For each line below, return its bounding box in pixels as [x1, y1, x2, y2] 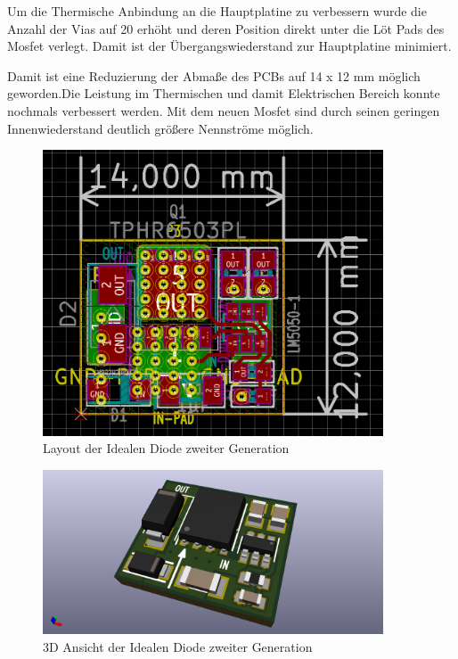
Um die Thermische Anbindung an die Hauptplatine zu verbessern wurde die [7, 2, 427, 20]
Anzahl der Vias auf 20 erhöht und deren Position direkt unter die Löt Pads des [7, 19, 445, 37]
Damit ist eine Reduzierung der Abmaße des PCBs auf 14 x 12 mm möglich [7, 66, 421, 85]
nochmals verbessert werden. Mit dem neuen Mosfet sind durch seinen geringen [7, 101, 440, 119]
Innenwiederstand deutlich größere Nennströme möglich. [7, 119, 314, 137]
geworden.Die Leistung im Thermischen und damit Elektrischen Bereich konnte [7, 84, 440, 103]
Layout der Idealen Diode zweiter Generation [43, 439, 290, 457]
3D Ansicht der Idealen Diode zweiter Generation [43, 637, 313, 655]
